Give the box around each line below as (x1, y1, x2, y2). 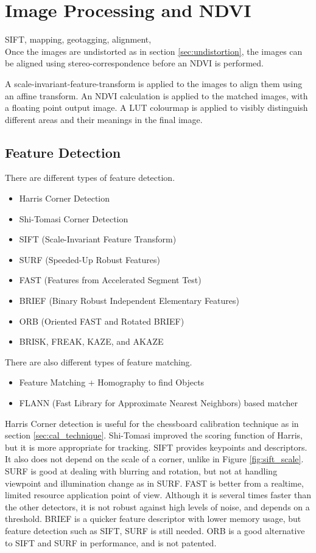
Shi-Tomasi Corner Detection (19, 212, 128, 225)
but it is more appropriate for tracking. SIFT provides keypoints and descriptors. (5, 440, 307, 453)
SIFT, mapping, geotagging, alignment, (5, 33, 152, 46)
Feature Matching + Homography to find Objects (19, 376, 205, 389)
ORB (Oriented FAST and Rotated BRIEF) (19, 314, 184, 327)
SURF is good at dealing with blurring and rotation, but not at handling (5, 464, 278, 477)
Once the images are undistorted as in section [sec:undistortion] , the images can (5, 44, 303, 57)
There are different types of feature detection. (5, 171, 175, 184)
